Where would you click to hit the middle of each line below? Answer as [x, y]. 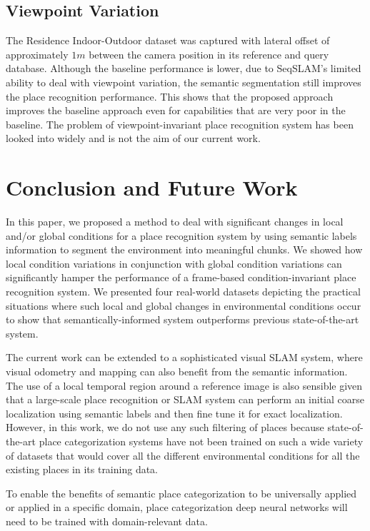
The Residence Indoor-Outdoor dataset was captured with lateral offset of [168, 40]
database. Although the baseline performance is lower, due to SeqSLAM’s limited [184, 68]
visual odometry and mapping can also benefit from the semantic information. [177, 371]
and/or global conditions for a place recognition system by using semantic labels [181, 235]
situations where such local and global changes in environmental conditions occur [184, 305]
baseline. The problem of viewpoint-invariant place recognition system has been [180, 124]
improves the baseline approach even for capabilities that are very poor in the [176, 110]
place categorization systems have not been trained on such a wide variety [201, 441]
